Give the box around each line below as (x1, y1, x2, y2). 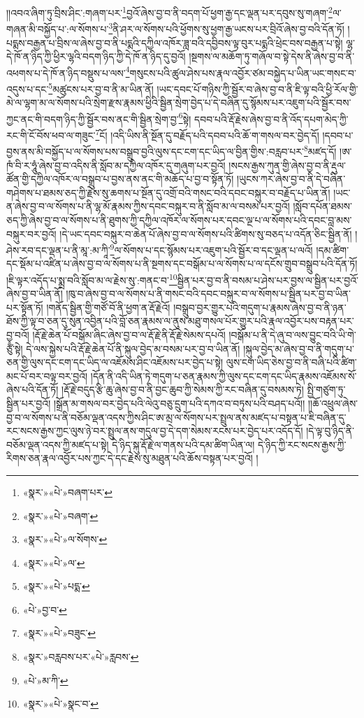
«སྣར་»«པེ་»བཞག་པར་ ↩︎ (22, 484, 112, 499)
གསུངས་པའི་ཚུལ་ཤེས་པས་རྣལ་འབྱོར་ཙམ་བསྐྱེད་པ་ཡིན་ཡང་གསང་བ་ (129, 65, 356, 80)
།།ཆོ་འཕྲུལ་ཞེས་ (307, 395, 358, 410)
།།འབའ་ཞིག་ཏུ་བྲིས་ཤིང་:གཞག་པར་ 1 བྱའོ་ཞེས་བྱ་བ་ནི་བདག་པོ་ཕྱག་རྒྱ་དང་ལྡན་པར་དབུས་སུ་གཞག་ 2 (6, 3, 333, 20)
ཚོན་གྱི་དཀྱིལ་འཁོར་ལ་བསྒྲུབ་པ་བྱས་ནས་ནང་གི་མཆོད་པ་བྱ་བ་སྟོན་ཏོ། (6, 171, 234, 186)
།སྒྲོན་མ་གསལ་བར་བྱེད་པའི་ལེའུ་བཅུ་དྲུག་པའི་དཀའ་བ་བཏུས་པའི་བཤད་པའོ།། (53, 395, 305, 410)
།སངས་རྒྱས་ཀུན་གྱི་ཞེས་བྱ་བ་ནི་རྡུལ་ (228, 157, 346, 172)
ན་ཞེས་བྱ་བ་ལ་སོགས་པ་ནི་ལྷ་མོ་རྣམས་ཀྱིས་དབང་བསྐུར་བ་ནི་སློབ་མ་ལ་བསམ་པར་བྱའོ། (6, 199, 290, 213)
